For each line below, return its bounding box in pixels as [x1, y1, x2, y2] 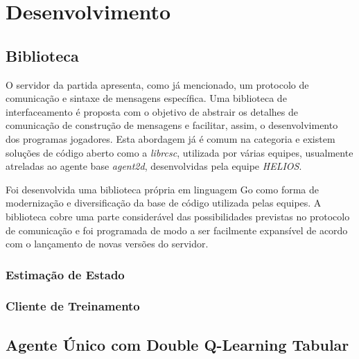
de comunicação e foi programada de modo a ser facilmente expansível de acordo [6, 222, 348, 237]
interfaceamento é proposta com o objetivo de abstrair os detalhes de [6, 104, 298, 119]
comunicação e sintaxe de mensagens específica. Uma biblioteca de [6, 91, 287, 105]
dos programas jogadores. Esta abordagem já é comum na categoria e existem [6, 131, 335, 146]
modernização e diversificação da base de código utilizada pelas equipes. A [6, 195, 322, 210]
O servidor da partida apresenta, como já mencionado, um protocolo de [6, 77, 309, 91]
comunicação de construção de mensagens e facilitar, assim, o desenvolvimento [6, 118, 338, 132]
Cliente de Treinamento [6, 297, 140, 315]
